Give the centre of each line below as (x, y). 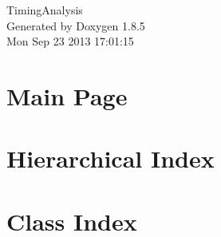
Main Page (67, 95)
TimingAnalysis (45, 10)
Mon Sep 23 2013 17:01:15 (70, 41)
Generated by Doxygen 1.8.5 (76, 25)
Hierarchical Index (110, 158)
